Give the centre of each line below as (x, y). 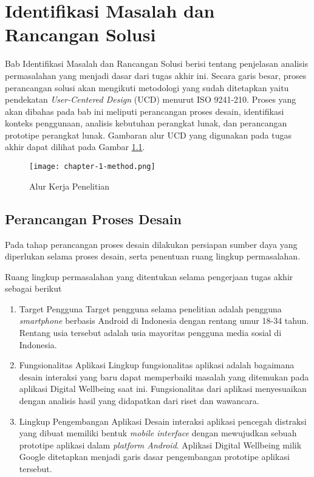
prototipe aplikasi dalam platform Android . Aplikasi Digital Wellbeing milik (160, 444)
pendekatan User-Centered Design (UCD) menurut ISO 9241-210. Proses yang (151, 99)
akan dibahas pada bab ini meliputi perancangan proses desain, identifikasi (145, 111)
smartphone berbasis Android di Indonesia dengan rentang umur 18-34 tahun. (164, 321)
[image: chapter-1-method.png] (92, 167)
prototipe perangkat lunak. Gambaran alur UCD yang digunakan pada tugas (148, 135)
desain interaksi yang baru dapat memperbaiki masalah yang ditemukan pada (164, 376)
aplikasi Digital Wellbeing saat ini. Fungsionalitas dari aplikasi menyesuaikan (163, 389)
